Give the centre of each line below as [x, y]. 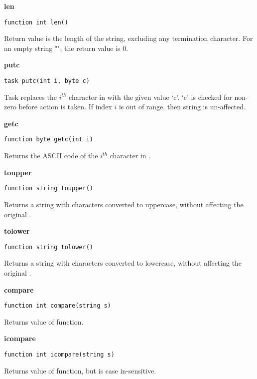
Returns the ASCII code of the [51, 156]
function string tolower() [49, 247]
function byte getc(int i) [49, 140]
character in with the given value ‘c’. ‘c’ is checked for [150, 97]
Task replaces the [30, 97]
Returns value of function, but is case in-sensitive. [80, 370]
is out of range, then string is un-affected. [182, 107]
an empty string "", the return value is [62, 48]
